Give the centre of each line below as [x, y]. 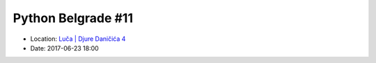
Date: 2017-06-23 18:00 [64, 48]
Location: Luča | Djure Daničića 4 [78, 39]
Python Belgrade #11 [73, 18]
